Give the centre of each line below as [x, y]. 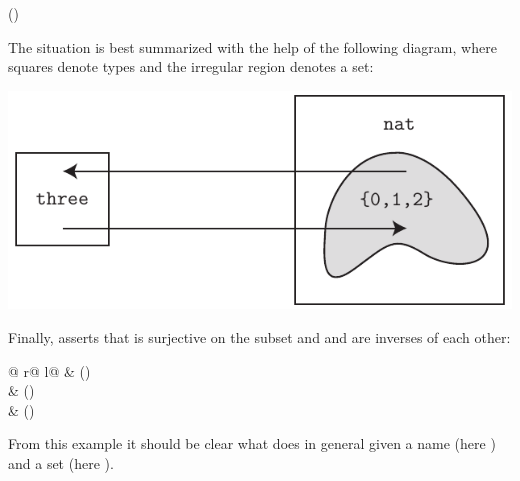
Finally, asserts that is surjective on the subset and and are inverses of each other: [259, 336]
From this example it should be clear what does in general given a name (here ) [252, 443]
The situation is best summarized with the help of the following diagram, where [252, 46]
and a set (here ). [61, 462]
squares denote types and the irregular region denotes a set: [191, 66]
